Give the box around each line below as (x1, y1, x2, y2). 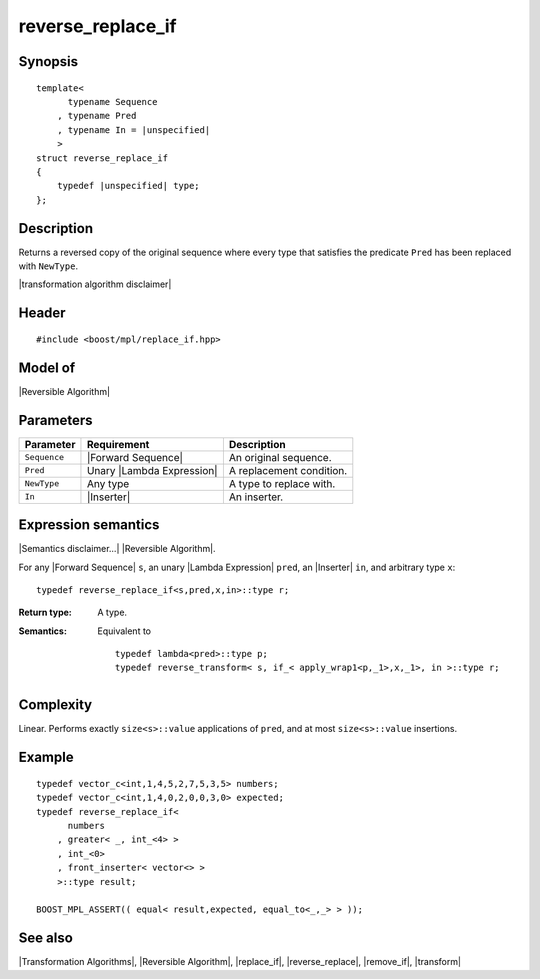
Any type (86, 476, 130, 490)
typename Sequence (67, 96, 158, 107)
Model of (18, 359, 76, 376)
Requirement (86, 437, 150, 451)
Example (18, 749, 74, 766)
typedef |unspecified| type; (56, 180, 200, 192)
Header (18, 305, 66, 322)
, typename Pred (56, 110, 137, 122)
